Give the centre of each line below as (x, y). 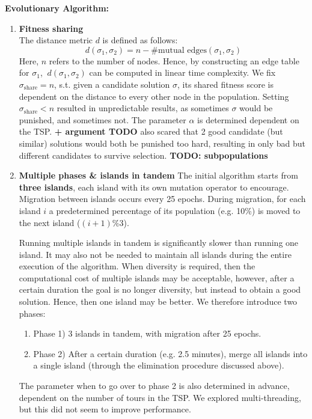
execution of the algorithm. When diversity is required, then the (137, 266)
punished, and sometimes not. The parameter (102, 119)
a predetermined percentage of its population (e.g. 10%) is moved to (175, 210)
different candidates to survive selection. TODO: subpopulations (143, 155)
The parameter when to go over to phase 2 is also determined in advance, (154, 386)
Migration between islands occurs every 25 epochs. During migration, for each (162, 199)
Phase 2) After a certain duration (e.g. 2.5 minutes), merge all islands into (170, 353)
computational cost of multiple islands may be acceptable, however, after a (157, 277)
